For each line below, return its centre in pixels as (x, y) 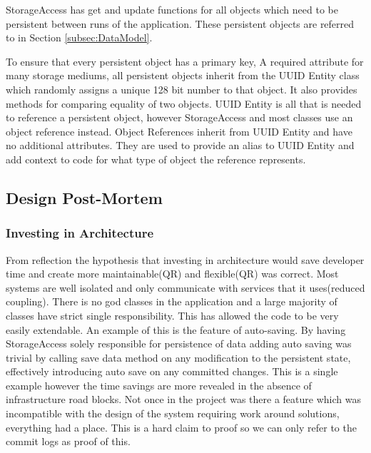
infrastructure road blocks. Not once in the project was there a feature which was (183, 399)
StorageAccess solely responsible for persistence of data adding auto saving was (179, 343)
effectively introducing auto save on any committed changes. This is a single (172, 371)
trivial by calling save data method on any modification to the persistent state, (178, 357)
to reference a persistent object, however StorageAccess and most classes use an (179, 117)
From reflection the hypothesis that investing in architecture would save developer (185, 259)
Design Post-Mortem (84, 197)
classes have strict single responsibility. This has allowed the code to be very (172, 315)
